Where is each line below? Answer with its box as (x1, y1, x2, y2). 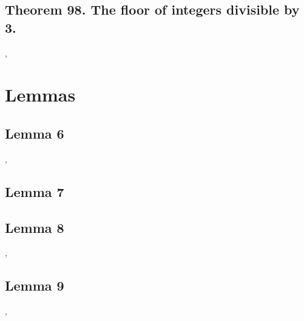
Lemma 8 (5, 218, 64, 236)
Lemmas (5, 82, 76, 107)
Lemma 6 (5, 123, 64, 142)
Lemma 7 (5, 182, 64, 201)
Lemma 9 (5, 276, 64, 295)
